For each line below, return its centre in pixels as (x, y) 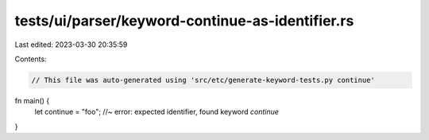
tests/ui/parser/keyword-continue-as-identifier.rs (184, 21)
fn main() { (32, 100)
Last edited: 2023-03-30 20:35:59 (71, 45)
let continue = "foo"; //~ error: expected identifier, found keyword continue (157, 112)
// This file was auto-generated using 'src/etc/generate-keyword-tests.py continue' (203, 80)
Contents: (31, 59)
